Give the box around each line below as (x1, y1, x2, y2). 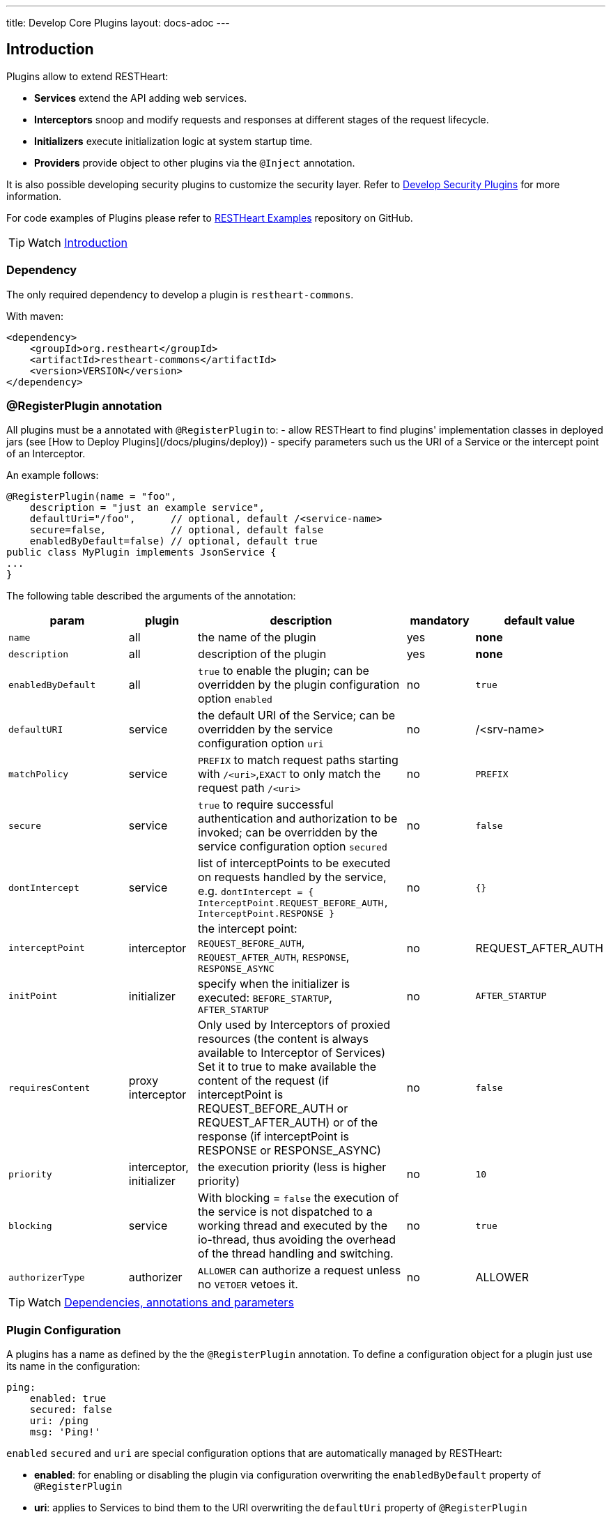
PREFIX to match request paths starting (198, 753, 399, 768)
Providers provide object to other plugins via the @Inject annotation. (34, 156, 355, 169)
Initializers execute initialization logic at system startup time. (34, 135, 313, 147)
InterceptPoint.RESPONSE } (198, 908, 334, 919)
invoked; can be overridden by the (198, 825, 378, 840)
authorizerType (8, 1272, 85, 1283)
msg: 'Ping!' (29, 1426, 100, 1438)
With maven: (6, 310, 63, 322)
